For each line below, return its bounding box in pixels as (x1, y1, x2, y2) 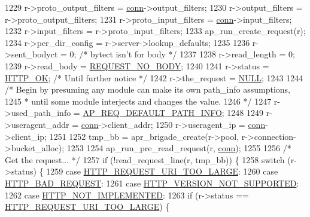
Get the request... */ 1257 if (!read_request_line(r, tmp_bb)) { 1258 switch (5, 153, 285, 166)
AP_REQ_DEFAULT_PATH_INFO (83, 106, 222, 119)
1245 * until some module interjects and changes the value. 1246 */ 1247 (5, 94, 272, 107)
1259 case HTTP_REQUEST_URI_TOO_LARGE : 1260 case (46, 165, 278, 178)
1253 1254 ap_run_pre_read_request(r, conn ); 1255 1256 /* (66, 142, 291, 154)
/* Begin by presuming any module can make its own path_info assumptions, (5, 83, 291, 96)
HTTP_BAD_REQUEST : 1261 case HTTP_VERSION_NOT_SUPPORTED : (5, 176, 299, 189)
